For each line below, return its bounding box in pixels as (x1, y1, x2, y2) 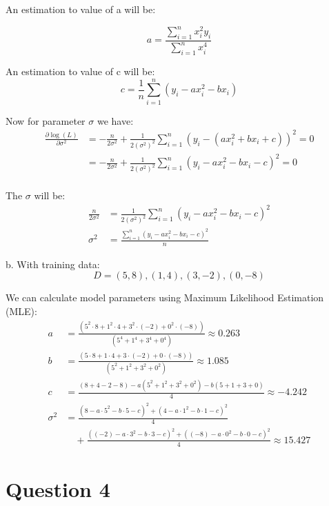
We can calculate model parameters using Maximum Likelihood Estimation (6, 290, 324, 305)
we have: (97, 113, 134, 128)
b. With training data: (6, 256, 100, 271)
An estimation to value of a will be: (6, 2, 156, 16)
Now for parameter (6, 113, 86, 128)
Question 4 (6, 474, 110, 503)
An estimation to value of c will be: (6, 64, 155, 79)
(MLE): (6, 304, 37, 318)
